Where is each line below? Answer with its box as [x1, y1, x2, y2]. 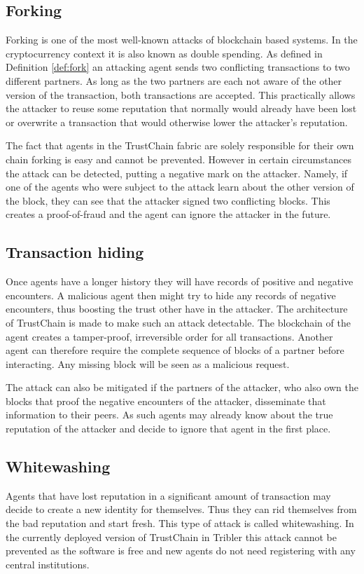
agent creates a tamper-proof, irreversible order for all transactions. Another [6, 329, 333, 343]
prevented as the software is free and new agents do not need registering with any [6, 543, 356, 558]
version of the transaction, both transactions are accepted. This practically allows [6, 87, 356, 102]
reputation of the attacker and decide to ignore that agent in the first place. [6, 421, 331, 436]
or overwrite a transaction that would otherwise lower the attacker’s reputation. [6, 114, 348, 129]
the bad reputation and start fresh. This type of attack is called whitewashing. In [6, 516, 354, 531]
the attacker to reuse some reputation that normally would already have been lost [6, 101, 357, 116]
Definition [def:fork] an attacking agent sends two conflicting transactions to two [6, 60, 350, 74]
